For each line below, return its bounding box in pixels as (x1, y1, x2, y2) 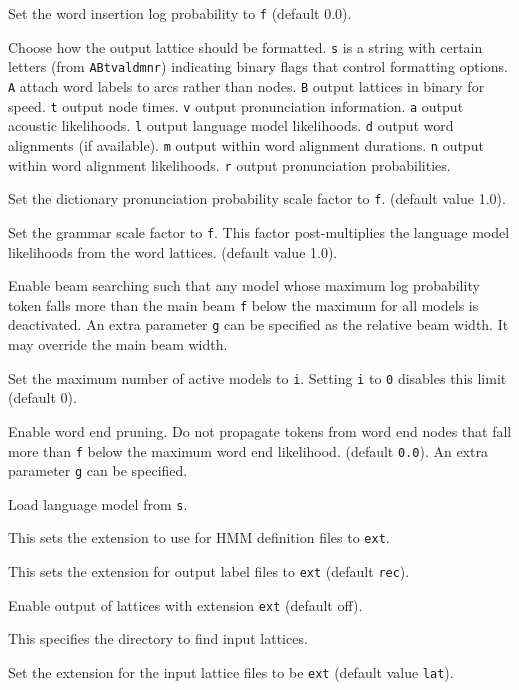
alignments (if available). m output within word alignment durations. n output (8, 134, 484, 155)
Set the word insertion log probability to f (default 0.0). (8, 3, 352, 23)
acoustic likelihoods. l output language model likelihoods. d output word (8, 115, 454, 136)
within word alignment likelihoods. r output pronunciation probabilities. (8, 154, 451, 175)
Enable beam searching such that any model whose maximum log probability (8, 275, 480, 296)
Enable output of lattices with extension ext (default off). (8, 594, 363, 615)
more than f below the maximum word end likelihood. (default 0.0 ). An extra (8, 440, 488, 461)
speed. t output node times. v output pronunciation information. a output (8, 95, 464, 116)
